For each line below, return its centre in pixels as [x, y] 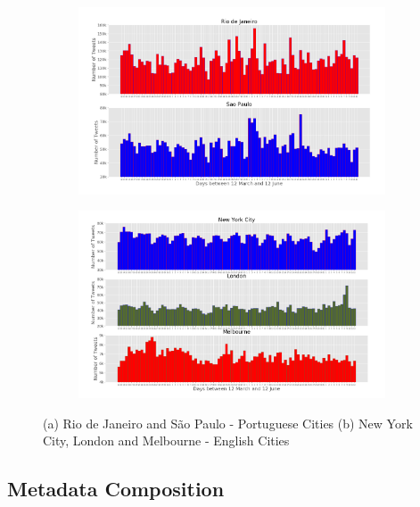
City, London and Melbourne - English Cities [166, 441]
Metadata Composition [116, 489]
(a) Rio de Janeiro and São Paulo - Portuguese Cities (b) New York [228, 423]
